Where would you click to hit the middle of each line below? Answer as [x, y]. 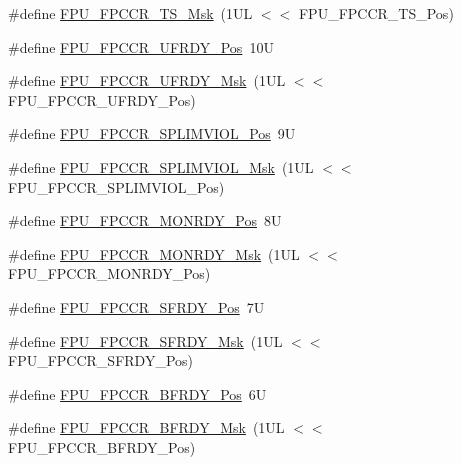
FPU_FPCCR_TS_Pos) [376, 13]
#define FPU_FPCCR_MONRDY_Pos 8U [145, 220]
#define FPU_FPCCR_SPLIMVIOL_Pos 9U [152, 133]
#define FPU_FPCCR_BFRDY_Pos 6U [137, 393]
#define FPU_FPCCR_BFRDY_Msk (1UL [146, 427]
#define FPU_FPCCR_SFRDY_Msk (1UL [145, 340]
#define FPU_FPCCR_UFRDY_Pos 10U [141, 46]
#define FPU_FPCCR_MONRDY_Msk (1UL [154, 253]
